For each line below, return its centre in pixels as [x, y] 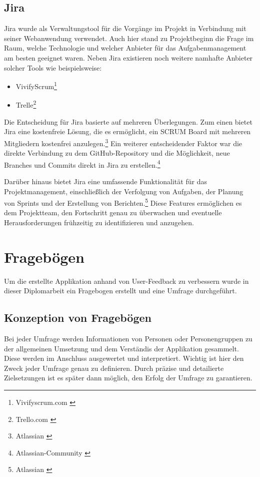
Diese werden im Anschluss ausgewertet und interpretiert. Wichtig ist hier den [124, 358]
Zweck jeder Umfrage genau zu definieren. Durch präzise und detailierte [114, 368]
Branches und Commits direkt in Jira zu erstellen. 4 [82, 164]
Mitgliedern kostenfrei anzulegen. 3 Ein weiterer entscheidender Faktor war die [123, 142]
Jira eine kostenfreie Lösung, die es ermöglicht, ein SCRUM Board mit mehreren [127, 131]
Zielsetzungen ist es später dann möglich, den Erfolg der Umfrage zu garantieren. [128, 378]
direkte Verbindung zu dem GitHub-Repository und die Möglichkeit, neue [117, 153]
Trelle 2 [26, 104]
